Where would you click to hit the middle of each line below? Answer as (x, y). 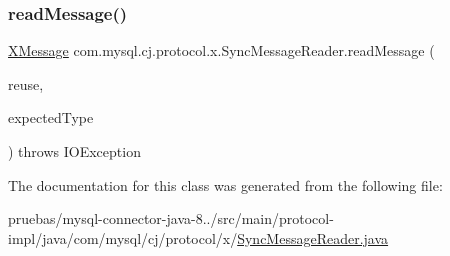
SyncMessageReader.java (313, 237)
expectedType (51, 117)
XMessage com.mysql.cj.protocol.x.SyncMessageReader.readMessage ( (221, 50)
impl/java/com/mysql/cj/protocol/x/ (123, 237)
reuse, (26, 83)
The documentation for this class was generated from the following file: (225, 184)
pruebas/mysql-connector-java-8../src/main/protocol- (171, 218)
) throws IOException (74, 151)
